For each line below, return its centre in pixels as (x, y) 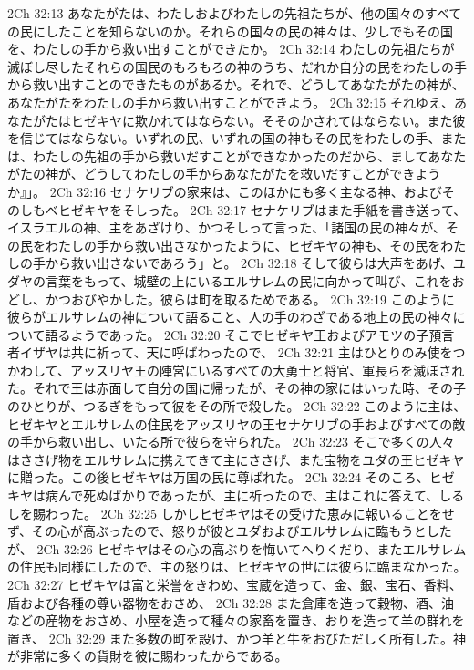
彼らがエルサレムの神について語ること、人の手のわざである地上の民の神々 (230, 317)
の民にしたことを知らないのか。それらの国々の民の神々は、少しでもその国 (231, 31)
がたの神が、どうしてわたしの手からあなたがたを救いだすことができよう (224, 174)
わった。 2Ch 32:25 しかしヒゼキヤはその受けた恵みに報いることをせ (250, 513)
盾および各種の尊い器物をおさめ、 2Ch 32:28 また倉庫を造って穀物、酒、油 (231, 602)
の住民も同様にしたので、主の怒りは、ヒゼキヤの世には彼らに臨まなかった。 (237, 567)
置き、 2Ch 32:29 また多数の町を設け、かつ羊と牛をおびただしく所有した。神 (237, 638)
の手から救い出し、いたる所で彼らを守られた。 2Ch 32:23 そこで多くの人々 (231, 442)
